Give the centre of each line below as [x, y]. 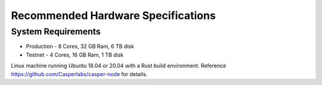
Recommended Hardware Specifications [113, 15]
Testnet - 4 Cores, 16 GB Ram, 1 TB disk [75, 55]
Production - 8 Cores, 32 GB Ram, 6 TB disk [80, 46]
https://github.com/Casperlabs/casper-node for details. [79, 74]
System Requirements [56, 32]
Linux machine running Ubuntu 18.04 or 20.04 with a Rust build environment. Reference [119, 66]
